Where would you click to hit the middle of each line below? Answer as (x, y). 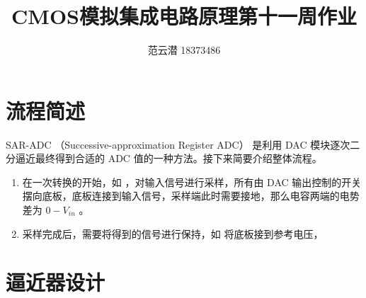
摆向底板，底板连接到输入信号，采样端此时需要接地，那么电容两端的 (181, 196)
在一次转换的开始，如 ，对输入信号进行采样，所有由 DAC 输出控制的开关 (192, 182)
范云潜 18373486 (184, 50)
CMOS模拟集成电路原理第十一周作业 (184, 16)
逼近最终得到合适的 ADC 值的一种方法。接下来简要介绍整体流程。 (168, 158)
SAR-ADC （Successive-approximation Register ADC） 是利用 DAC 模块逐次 (178, 144)
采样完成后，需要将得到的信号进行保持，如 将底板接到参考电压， (173, 233)
